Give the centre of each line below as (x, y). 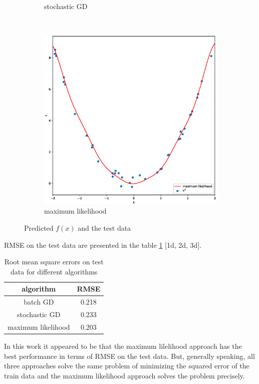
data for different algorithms (54, 271)
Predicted (39, 227)
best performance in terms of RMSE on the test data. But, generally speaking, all (129, 356)
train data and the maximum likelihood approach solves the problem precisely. (124, 375)
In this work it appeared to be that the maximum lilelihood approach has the (123, 346)
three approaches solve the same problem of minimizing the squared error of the (127, 366)
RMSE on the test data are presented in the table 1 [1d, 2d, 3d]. (103, 245)
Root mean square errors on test (54, 262)
